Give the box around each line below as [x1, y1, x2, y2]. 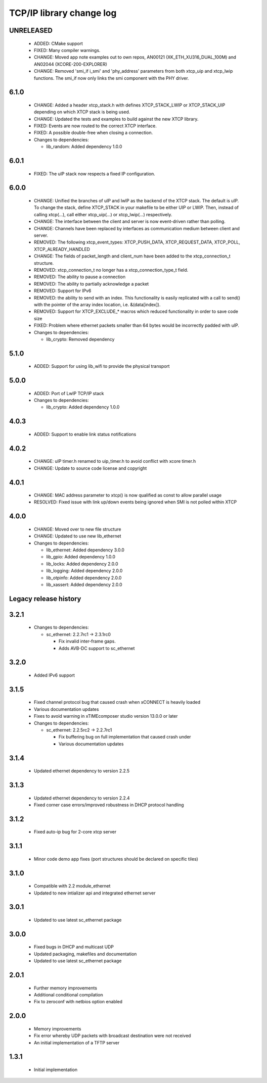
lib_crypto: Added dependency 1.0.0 [46, 404, 120, 410]
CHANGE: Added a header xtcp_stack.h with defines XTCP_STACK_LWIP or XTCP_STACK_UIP [34, 102, 225, 108]
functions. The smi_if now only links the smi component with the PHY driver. [34, 75, 189, 81]
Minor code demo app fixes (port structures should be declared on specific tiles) [34, 856, 198, 862]
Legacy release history [9, 594, 82, 603]
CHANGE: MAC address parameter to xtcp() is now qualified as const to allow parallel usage [34, 492, 222, 498]
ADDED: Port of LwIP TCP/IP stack [34, 390, 104, 396]
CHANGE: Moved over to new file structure [34, 526, 121, 532]
